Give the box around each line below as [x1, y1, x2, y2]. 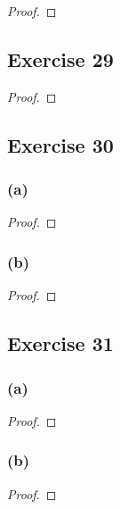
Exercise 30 [7, 130, 114, 158]
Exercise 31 [7, 330, 114, 357]
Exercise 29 [7, 45, 114, 72]
